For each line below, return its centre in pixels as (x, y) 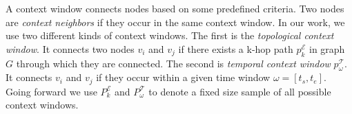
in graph (327, 48)
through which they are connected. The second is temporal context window (173, 63)
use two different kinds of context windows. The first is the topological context (170, 35)
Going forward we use (51, 91)
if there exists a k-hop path (236, 48)
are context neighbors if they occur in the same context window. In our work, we (175, 22)
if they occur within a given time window (183, 77)
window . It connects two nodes (70, 48)
